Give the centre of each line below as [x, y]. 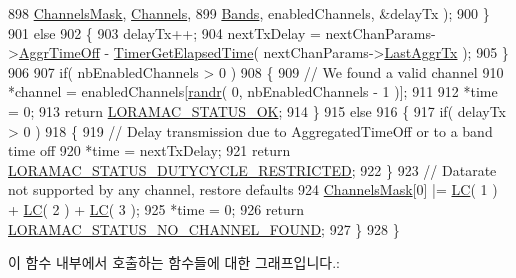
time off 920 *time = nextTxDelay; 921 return [149, 150]
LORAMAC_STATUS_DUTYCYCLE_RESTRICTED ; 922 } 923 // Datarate [252, 169]
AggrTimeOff [59, 52]
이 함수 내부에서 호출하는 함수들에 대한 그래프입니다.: [174, 262]
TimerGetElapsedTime [183, 52]
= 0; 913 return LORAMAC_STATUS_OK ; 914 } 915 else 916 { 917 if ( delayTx [257, 110]
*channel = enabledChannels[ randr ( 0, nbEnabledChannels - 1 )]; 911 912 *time [253, 91]
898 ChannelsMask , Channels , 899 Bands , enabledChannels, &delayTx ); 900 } [249, 13]
